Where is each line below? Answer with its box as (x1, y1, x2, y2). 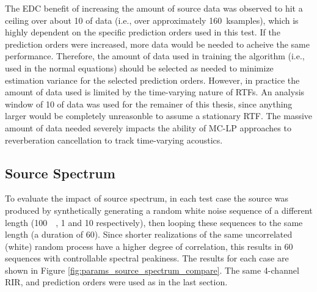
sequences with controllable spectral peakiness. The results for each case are (5, 252, 289, 265)
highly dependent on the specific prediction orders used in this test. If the (5, 26, 280, 38)
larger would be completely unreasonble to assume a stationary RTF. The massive (5, 109, 313, 122)
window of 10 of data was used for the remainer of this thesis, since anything (5, 97, 293, 110)
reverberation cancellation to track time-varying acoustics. (5, 133, 223, 146)
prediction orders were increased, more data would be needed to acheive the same (5, 37, 310, 50)
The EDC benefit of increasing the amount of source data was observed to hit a (5, 2, 303, 14)
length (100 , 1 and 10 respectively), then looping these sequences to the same (5, 216, 303, 228)
